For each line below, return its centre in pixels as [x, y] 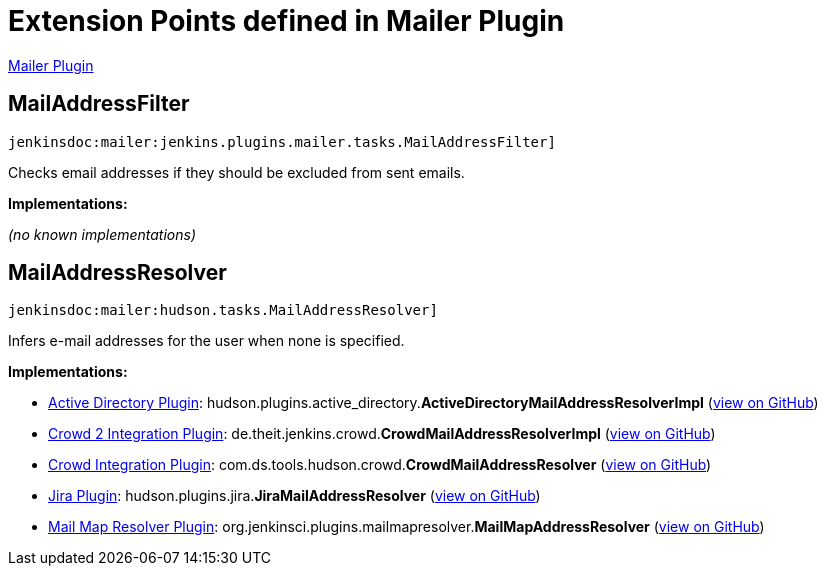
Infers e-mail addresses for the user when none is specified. [206, 341]
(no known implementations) [102, 234]
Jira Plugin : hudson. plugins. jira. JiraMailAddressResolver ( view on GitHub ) [294, 496]
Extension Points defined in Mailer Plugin [286, 21]
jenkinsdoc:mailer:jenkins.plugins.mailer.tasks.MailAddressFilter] [282, 141]
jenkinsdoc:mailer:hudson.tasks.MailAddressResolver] [223, 310]
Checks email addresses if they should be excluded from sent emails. [236, 172]
